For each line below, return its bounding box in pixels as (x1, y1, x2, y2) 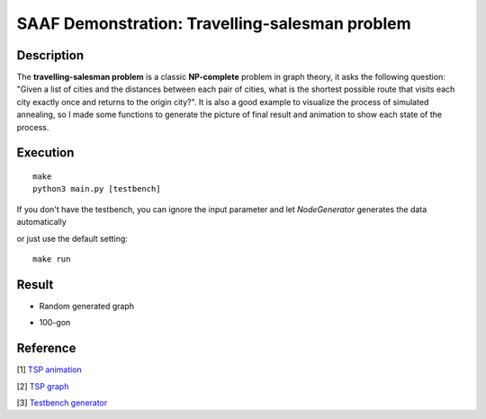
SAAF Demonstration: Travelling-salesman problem (16, 13, 411, 33)
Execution (16, 145, 75, 161)
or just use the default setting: (16, 233, 128, 244)
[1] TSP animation (16, 364, 83, 375)
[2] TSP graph (16, 380, 69, 391)
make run (32, 254, 71, 264)
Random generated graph (39, 300, 135, 311)
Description (16, 48, 85, 63)
